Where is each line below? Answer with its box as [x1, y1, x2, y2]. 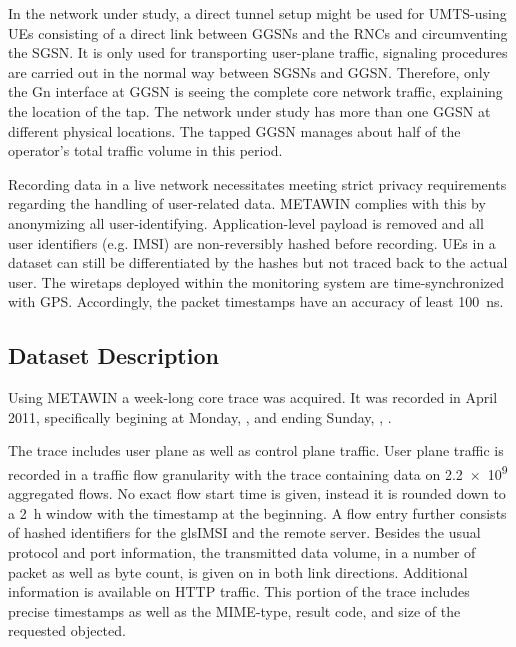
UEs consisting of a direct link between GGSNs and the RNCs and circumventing [8, 22, 508, 43]
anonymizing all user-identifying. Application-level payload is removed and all [8, 212, 484, 233]
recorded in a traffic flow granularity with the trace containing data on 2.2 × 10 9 [8, 460, 508, 484]
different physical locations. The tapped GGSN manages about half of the [8, 120, 461, 141]
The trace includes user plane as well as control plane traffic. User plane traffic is [8, 440, 504, 461]
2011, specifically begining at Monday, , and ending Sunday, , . [8, 406, 392, 427]
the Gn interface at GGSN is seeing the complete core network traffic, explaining [8, 81, 503, 102]
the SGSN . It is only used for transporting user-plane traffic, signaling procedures [8, 42, 508, 63]
